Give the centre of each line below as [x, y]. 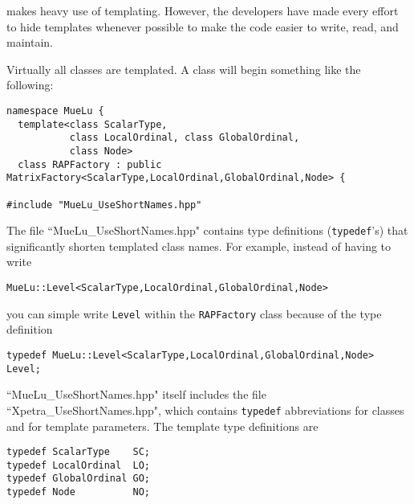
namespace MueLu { [55, 111]
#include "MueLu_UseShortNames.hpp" [104, 205]
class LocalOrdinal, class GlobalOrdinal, [185, 138]
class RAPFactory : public [90, 164]
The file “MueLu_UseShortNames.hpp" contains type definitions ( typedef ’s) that [207, 230]
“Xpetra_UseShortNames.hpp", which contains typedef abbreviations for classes [205, 410]
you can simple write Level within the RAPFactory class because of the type [194, 313]
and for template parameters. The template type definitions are [162, 426]
